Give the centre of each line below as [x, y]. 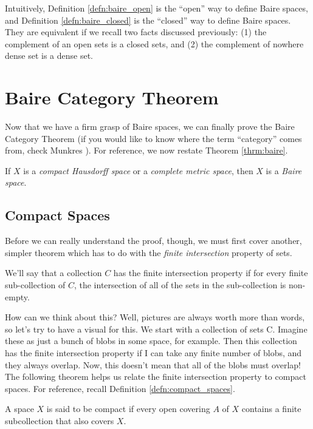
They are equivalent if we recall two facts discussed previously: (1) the [136, 32]
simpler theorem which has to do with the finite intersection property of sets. [149, 252]
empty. [17, 296]
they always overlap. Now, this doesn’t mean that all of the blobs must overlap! [153, 364]
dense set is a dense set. [49, 56]
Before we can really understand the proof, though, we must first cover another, [153, 241]
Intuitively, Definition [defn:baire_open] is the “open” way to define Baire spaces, [156, 8]
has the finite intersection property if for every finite [211, 273]
